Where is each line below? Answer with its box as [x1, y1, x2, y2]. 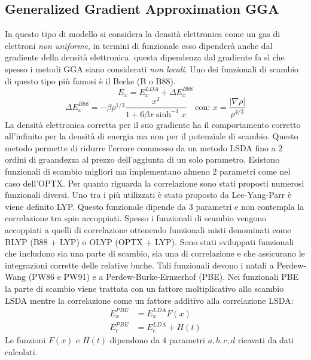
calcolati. [5, 345, 38, 358]
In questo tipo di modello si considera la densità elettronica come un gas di [5, 28, 280, 40]
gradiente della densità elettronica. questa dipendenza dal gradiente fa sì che [5, 51, 285, 63]
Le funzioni [5, 334, 46, 346]
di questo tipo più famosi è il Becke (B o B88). [5, 74, 176, 87]
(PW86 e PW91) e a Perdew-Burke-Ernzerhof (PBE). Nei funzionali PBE [28, 270, 299, 283]
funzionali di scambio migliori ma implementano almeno [5, 164, 210, 177]
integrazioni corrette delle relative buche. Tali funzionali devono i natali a [5, 258, 274, 271]
